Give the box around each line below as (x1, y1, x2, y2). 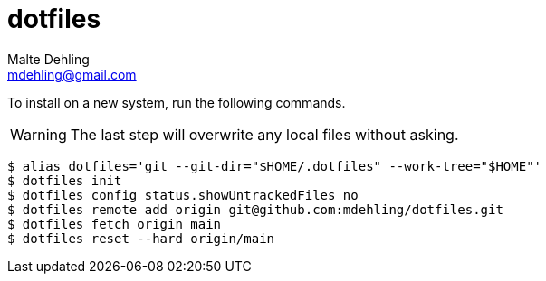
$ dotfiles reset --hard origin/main (7, 230, 275, 246)
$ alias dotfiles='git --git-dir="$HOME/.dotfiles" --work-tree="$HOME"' (7, 158, 542, 173)
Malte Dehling (7, 51, 90, 67)
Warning (10, 125, 67, 144)
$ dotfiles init (7, 173, 122, 188)
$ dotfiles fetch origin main (7, 216, 222, 231)
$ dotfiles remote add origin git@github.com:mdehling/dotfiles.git (7, 201, 503, 217)
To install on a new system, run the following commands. (7, 94, 346, 110)
